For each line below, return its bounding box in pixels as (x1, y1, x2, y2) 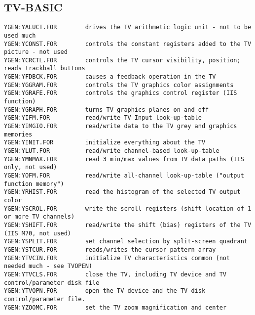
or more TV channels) (4, 213, 75, 221)
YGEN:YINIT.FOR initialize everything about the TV (4, 139, 206, 146)
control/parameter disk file (4, 279, 100, 286)
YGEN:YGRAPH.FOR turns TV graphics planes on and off (4, 106, 209, 113)
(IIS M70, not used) (4, 229, 72, 237)
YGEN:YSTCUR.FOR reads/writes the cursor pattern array (4, 246, 216, 253)
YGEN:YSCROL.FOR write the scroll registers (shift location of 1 (4, 205, 252, 212)
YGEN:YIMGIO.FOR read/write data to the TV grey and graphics (4, 123, 237, 130)
